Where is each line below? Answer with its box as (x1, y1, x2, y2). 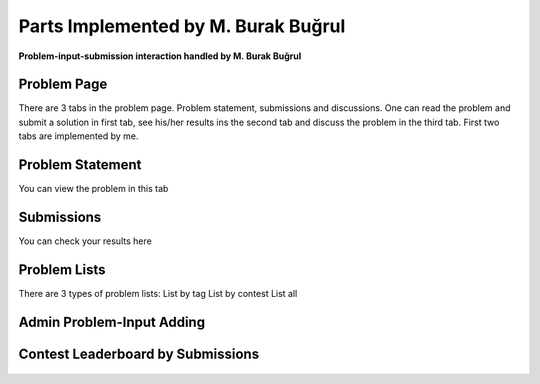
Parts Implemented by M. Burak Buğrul (18, 15, 346, 37)
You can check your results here (18, 235, 152, 247)
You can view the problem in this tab (18, 183, 169, 195)
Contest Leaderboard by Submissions (18, 345, 260, 362)
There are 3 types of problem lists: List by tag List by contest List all (18, 287, 298, 299)
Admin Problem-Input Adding (18, 313, 205, 330)
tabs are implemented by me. (18, 130, 139, 142)
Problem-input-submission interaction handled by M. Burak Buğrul (18, 50, 302, 62)
